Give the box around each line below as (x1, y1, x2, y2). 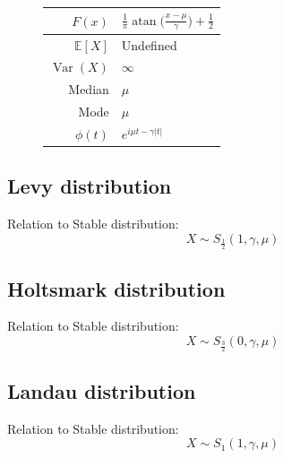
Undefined (121, 35, 177, 54)
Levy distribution (7, 172, 172, 200)
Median (68, 80, 109, 99)
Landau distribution (7, 376, 196, 404)
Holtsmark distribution (7, 274, 226, 302)
